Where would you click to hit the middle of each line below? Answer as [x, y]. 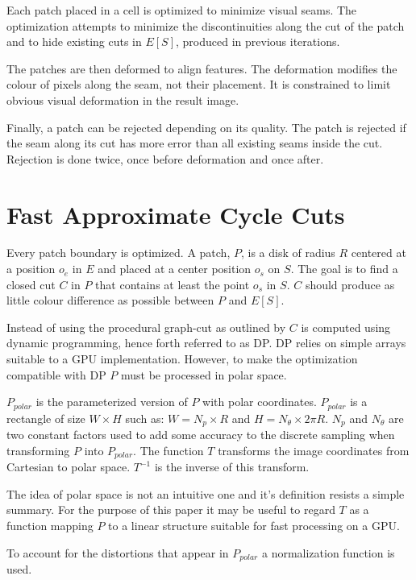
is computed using [346, 327]
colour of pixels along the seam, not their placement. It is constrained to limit [199, 84]
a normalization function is [328, 552]
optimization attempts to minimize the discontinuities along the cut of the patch [206, 25]
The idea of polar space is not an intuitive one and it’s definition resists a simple [206, 493]
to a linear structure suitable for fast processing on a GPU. [254, 525]
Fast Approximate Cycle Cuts [176, 214]
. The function [168, 450]
